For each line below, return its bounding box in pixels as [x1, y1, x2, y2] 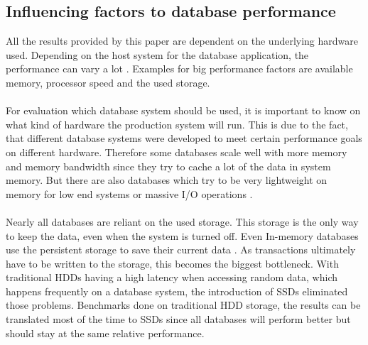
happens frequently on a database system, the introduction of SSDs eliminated [6, 283, 348, 298]
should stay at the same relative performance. [6, 325, 205, 340]
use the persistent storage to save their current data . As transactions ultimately [6, 242, 356, 257]
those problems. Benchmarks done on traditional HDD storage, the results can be [6, 297, 361, 312]
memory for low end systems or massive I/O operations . [6, 186, 253, 201]
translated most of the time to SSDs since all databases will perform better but [6, 312, 351, 327]
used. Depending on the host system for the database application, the [6, 47, 309, 62]
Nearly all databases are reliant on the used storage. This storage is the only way [6, 214, 359, 229]
